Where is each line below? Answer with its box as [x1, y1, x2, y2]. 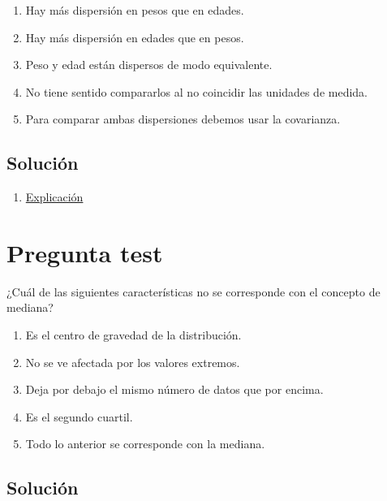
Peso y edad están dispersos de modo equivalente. [25, 56, 273, 73]
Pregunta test [6, 235, 163, 269]
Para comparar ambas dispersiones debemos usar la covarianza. [25, 110, 341, 127]
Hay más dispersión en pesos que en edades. [25, 2, 244, 18]
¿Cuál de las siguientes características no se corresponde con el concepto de [6, 283, 381, 300]
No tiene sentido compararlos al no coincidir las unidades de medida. [25, 83, 368, 100]
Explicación [25, 188, 84, 205]
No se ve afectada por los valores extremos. [25, 353, 240, 370]
